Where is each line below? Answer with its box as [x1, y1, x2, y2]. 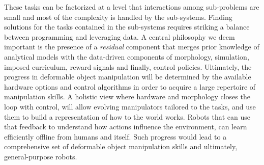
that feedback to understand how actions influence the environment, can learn [4, 121, 247, 132]
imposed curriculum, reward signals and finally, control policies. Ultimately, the [4, 61, 252, 72]
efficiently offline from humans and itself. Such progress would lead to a [4, 131, 227, 142]
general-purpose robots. [4, 151, 77, 161]
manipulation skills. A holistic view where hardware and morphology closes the [4, 91, 250, 102]
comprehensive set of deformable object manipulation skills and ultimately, [4, 141, 238, 152]
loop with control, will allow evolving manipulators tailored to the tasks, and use [4, 101, 256, 112]
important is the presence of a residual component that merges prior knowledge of [4, 41, 259, 52]
